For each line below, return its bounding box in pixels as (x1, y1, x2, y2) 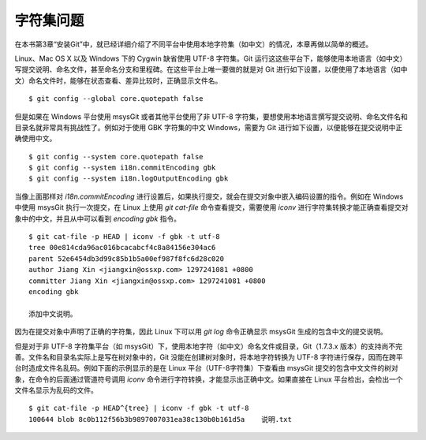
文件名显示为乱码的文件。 (14, 386, 98, 395)
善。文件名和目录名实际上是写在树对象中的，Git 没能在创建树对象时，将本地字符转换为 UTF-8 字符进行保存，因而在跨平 (14, 352, 404, 362)
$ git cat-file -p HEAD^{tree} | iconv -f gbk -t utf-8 (28, 404, 249, 413)
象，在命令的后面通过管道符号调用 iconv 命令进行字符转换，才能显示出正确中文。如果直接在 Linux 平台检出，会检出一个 (14, 375, 403, 384)
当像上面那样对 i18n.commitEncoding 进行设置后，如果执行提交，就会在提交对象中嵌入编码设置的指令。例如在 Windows (14, 192, 404, 201)
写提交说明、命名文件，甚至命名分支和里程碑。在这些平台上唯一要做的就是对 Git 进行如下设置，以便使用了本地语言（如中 (14, 65, 408, 74)
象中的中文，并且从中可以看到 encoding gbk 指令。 (14, 214, 181, 223)
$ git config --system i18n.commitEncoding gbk (28, 163, 216, 173)
